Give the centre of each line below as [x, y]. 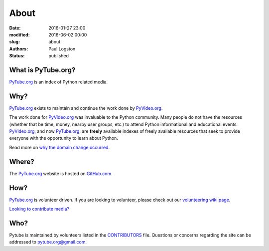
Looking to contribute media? [39, 209]
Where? [22, 161]
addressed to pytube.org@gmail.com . [48, 242]
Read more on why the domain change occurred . [59, 147]
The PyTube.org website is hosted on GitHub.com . [61, 173]
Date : [15, 28]
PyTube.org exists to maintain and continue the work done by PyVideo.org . [86, 108]
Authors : [19, 49]
